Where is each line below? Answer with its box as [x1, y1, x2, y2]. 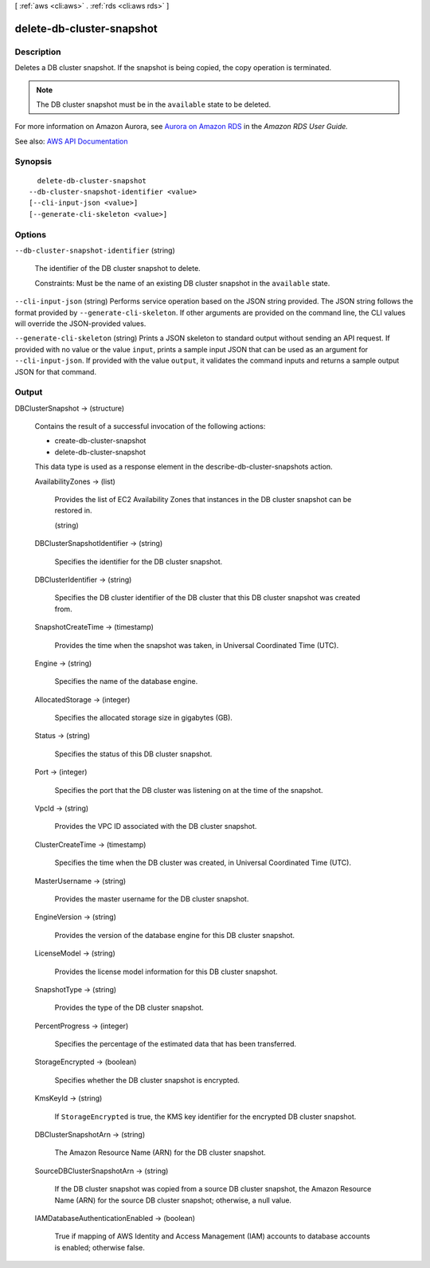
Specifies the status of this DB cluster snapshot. [54, 749, 213, 759]
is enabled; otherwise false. [54, 1242, 145, 1252]
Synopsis [14, 156, 52, 167]
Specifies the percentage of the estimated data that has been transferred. [54, 1039, 297, 1049]
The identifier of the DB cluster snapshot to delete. [34, 264, 201, 273]
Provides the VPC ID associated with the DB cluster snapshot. [54, 822, 257, 831]
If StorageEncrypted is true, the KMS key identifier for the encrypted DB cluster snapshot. [54, 1112, 357, 1121]
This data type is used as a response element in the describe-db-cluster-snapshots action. [34, 462, 334, 472]
